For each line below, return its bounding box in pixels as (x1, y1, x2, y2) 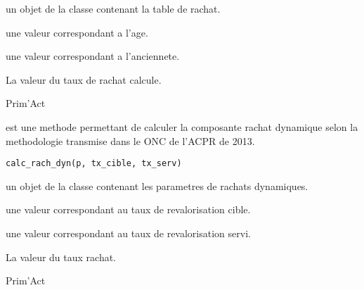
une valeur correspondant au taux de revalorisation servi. (6, 226, 251, 240)
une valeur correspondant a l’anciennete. (6, 49, 180, 63)
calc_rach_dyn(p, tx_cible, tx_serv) (6, 158, 182, 169)
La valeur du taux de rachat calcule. (6, 72, 162, 87)
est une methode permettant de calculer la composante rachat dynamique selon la (6, 119, 358, 134)
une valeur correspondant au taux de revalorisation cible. (6, 202, 251, 217)
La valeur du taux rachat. (6, 249, 117, 264)
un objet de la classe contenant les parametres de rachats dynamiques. (6, 178, 308, 193)
